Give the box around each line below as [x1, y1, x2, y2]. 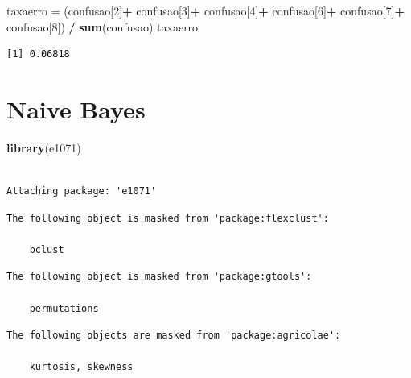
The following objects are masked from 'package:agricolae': [6, 330, 341, 342]
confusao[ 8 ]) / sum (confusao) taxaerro [6, 18, 199, 35]
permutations [29, 302, 99, 314]
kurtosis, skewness [29, 361, 134, 373]
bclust [29, 243, 64, 255]
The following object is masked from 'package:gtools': [6, 271, 312, 283]
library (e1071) [6, 139, 81, 156]
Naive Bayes [6, 92, 146, 125]
